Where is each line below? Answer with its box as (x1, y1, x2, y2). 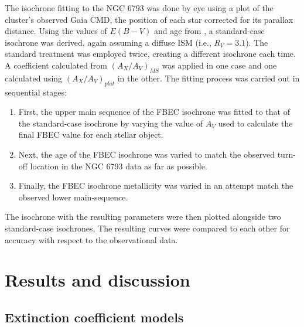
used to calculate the (218, 117, 293, 129)
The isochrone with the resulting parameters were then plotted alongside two (5, 210, 281, 223)
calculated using (5, 71, 63, 84)
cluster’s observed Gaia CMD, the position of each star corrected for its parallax (5, 13, 293, 25)
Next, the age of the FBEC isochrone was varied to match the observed (18, 148, 275, 160)
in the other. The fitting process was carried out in (117, 71, 300, 84)
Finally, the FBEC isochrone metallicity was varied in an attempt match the (18, 179, 293, 192)
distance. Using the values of (5, 25, 107, 37)
